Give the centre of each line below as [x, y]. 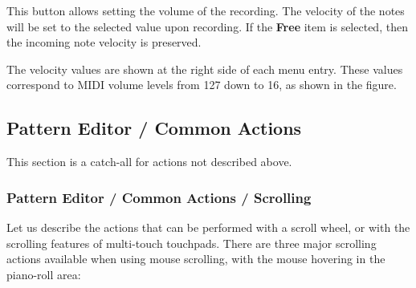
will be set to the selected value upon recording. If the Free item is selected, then [207, 26]
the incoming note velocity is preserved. [104, 42]
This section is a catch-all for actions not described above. [149, 162]
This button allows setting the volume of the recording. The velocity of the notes [206, 10]
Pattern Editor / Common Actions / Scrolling [159, 197]
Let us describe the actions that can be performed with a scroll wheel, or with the [208, 227]
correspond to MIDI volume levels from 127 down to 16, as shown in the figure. [202, 85]
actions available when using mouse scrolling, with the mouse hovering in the [196, 259]
